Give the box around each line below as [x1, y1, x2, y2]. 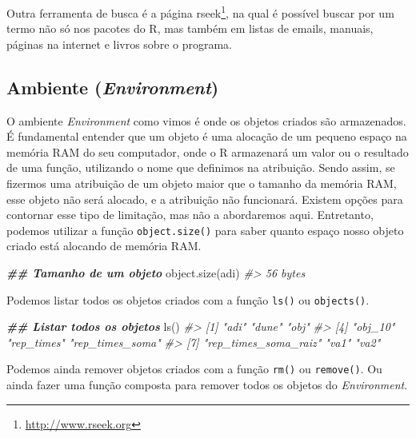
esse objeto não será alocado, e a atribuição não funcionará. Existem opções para [6, 190, 403, 207]
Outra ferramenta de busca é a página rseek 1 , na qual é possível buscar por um [6, 2, 394, 21]
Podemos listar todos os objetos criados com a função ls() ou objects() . [6, 291, 370, 308]
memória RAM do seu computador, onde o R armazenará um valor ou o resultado [6, 143, 409, 160]
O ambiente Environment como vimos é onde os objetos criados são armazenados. [6, 112, 406, 129]
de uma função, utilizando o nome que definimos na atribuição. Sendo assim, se [6, 159, 395, 176]
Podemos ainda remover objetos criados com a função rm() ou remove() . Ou [6, 360, 382, 377]
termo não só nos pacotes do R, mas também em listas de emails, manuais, [6, 20, 374, 37]
